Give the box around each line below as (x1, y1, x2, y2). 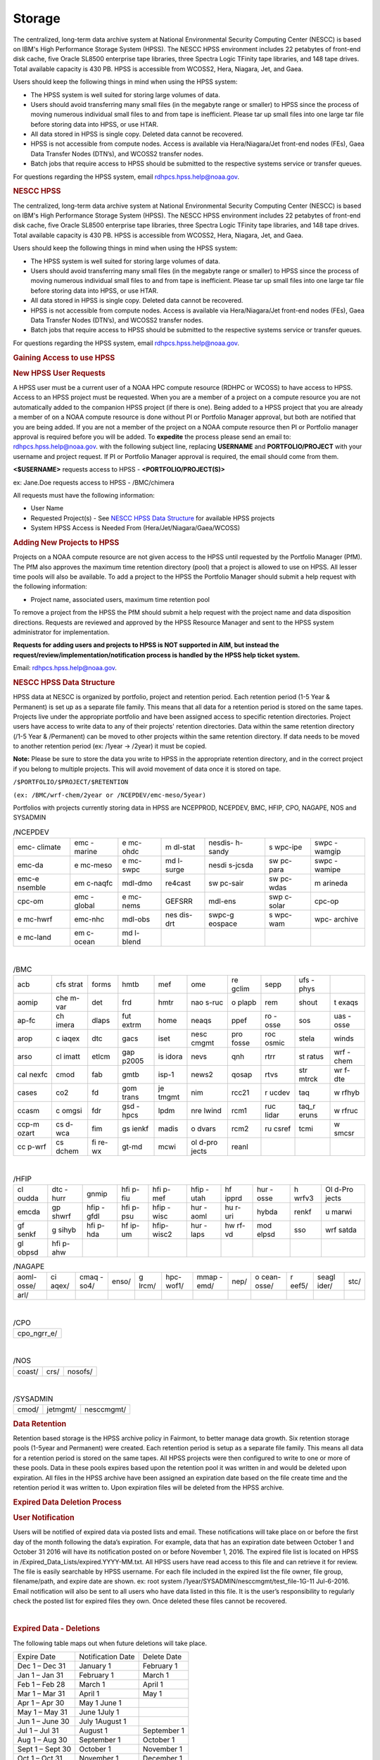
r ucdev (265, 1088, 291, 1098)
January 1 (78, 1661, 112, 1671)
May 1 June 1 (78, 1697, 122, 1707)
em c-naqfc (74, 879, 113, 888)
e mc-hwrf (17, 914, 53, 924)
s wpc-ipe (268, 842, 303, 852)
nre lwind (191, 1105, 222, 1115)
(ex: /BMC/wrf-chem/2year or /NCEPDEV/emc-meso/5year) (13, 791, 207, 799)
